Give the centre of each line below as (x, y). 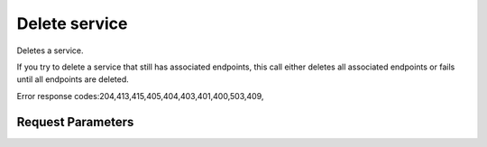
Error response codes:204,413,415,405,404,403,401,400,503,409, (140, 96)
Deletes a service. (51, 51)
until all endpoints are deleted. (73, 79)
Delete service (72, 23)
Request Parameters (75, 122)
